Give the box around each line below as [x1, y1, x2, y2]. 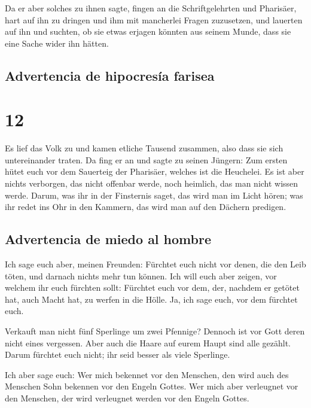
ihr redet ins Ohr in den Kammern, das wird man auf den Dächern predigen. [5, 200, 286, 213]
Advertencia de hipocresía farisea [5, 66, 215, 84]
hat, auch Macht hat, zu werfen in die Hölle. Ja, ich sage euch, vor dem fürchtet [5, 293, 298, 305]
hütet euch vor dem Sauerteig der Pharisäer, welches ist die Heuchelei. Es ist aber [5, 165, 304, 178]
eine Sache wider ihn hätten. [5, 36, 109, 49]
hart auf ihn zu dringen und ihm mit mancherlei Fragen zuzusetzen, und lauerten [5, 13, 303, 26]
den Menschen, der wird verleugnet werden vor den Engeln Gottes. [5, 391, 249, 404]
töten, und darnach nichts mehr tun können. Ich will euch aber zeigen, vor [5, 269, 277, 282]
